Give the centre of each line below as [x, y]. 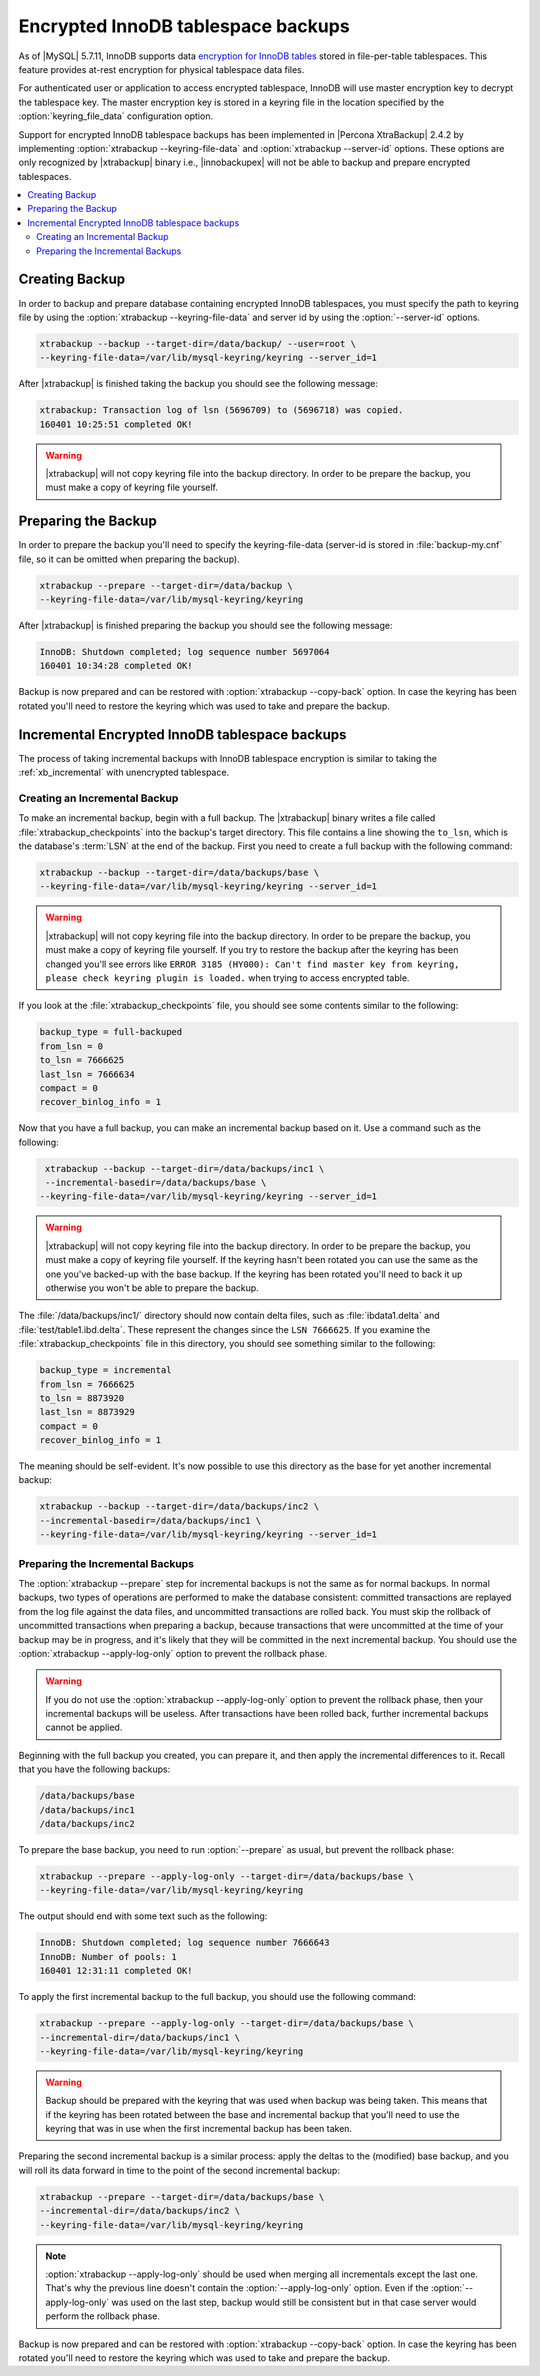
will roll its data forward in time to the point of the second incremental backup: [179, 2170]
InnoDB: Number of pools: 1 [108, 1956]
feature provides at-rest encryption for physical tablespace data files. [161, 69]
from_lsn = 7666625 [87, 1384]
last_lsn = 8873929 [87, 1412]
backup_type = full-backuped [111, 1032]
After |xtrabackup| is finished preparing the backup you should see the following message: [206, 626]
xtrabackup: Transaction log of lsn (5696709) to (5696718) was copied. [221, 410]
